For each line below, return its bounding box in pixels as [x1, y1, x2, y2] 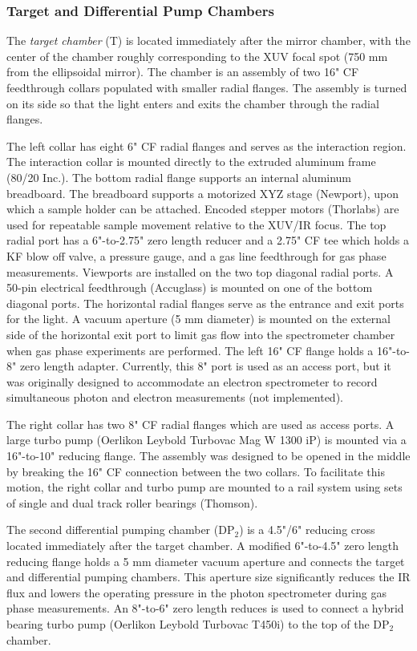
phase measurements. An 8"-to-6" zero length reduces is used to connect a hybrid [6, 600, 404, 617]
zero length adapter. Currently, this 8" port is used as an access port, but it [19, 358, 391, 374]
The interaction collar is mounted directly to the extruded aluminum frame [6, 153, 376, 170]
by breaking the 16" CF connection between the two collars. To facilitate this [6, 463, 385, 479]
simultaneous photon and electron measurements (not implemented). [6, 389, 343, 406]
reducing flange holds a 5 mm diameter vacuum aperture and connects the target [6, 552, 405, 569]
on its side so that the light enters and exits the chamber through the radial [6, 95, 379, 111]
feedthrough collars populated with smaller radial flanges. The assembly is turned [6, 79, 407, 95]
